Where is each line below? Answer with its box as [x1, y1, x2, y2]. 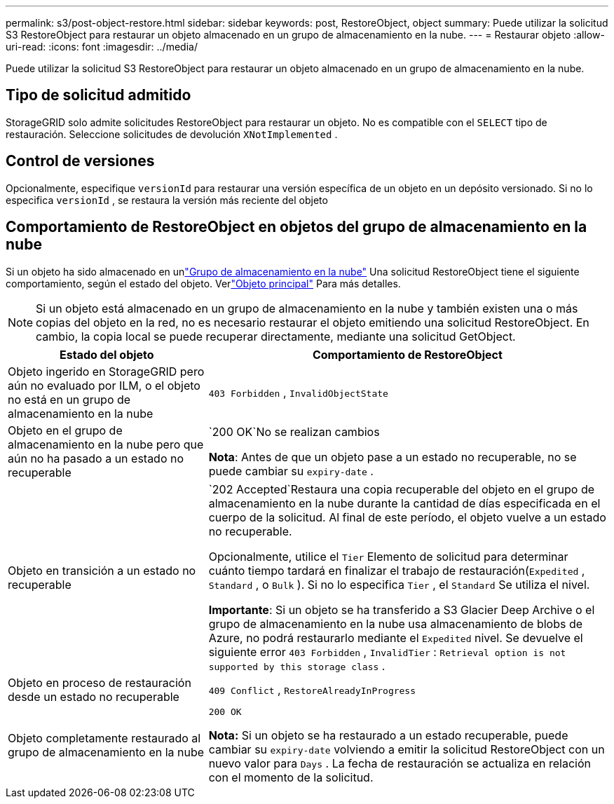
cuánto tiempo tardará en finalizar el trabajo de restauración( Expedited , [208, 563, 585, 578]
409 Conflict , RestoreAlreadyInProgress [208, 682, 416, 697]
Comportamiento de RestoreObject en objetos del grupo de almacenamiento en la [6, 218, 587, 236]
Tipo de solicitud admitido [6, 86, 191, 104]
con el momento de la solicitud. [208, 770, 374, 784]
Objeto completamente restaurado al [8, 731, 201, 746]
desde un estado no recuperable [8, 689, 179, 704]
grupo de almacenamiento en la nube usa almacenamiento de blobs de [208, 616, 583, 631]
